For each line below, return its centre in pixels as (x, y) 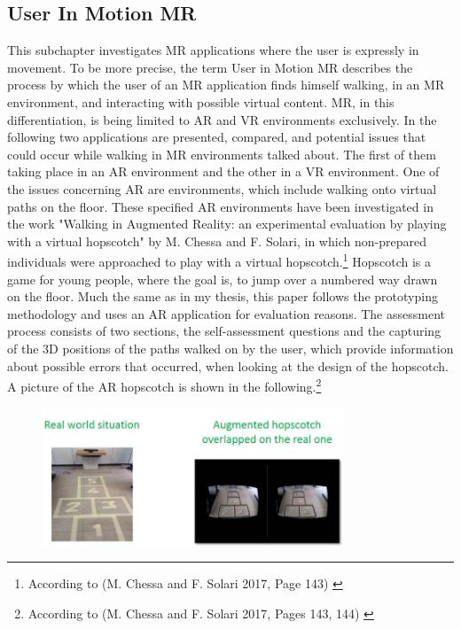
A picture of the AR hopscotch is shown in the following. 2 (164, 385)
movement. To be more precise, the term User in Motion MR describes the (210, 67)
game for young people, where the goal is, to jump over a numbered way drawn (223, 279)
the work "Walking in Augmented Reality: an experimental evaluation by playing (227, 224)
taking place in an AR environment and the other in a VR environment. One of (223, 171)
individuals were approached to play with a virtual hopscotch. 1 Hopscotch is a (219, 260)
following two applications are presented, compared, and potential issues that (217, 137)
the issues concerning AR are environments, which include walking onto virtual (222, 188)
